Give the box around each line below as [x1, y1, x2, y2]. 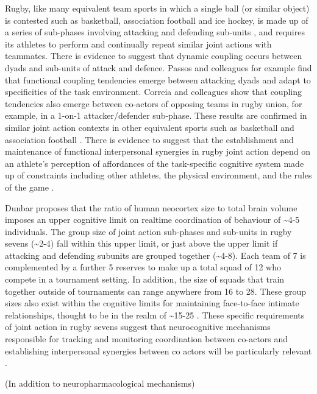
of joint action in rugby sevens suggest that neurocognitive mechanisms [5, 320, 271, 333]
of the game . [5, 180, 54, 193]
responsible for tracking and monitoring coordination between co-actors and [5, 332, 288, 345]
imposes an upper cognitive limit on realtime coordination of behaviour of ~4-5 [5, 213, 300, 226]
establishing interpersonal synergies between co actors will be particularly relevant [5, 344, 312, 357]
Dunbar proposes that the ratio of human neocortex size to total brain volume [5, 201, 297, 214]
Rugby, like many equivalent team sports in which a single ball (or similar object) [5, 2, 310, 14]
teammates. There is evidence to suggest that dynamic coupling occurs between [5, 49, 302, 62]
